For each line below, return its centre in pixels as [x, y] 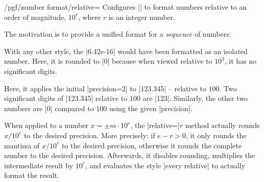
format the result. [32, 175]
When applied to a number [46, 125]
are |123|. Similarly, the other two [195, 98]
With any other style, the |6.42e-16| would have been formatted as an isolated [126, 51]
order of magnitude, [35, 17]
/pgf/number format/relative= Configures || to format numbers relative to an [126, 7]
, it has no [241, 61]
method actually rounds [222, 125]
